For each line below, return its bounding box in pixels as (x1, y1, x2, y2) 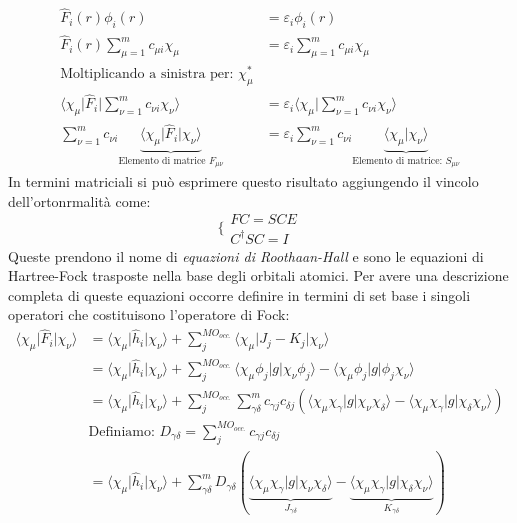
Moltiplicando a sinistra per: (60, 67, 234, 82)
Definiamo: (88, 424, 155, 439)
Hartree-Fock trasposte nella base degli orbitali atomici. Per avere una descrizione (8, 265, 509, 286)
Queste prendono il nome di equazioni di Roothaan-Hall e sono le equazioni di (8, 245, 484, 266)
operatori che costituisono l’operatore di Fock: (8, 304, 290, 325)
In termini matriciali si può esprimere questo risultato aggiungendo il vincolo (8, 170, 479, 191)
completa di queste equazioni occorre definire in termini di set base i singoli (8, 284, 471, 305)
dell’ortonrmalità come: (8, 190, 151, 211)
